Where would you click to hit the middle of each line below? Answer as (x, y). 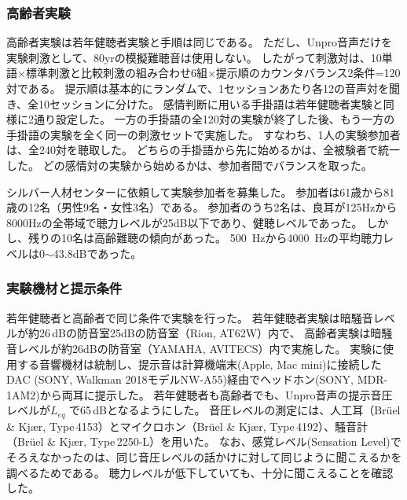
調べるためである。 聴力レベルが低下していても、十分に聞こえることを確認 (200, 472)
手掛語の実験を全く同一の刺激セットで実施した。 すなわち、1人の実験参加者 (203, 134)
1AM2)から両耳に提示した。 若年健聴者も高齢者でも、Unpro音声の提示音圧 (200, 394)
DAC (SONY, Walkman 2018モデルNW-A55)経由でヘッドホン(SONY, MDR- (197, 379)
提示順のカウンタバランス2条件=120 (308, 73)
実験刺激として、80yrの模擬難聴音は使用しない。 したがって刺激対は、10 (194, 57)
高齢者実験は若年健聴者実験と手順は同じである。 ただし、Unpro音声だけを (200, 42)
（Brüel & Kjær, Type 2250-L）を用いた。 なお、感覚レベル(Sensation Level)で (204, 441)
